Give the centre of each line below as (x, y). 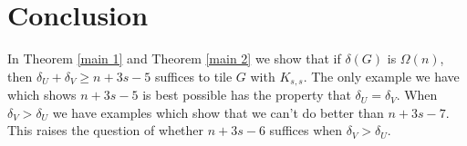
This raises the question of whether (106, 130)
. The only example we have (381, 76)
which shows (42, 95)
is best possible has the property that (247, 95)
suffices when (306, 130)
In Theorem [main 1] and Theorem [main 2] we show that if (174, 58)
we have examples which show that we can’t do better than (218, 112)
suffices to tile (194, 76)
